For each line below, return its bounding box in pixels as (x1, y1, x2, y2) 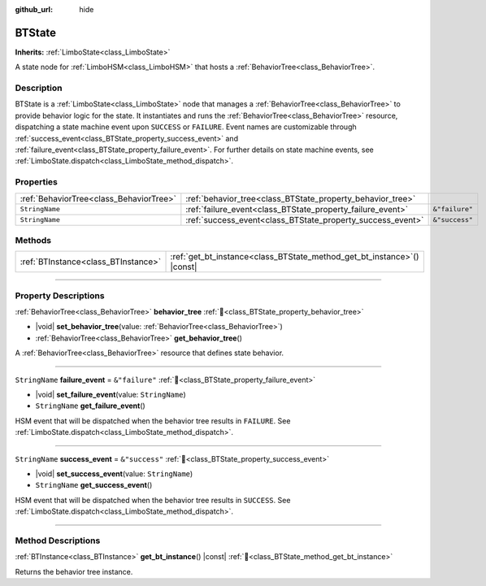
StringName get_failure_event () (35, 401, 145, 410)
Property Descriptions (15, 289, 105, 301)
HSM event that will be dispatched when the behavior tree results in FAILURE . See (15, 415, 291, 426)
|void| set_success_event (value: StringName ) (35, 468, 193, 479)
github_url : (15, 5, 53, 14)
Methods (15, 234, 52, 245)
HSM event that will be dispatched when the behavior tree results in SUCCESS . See (15, 495, 291, 505)
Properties (15, 176, 59, 188)
